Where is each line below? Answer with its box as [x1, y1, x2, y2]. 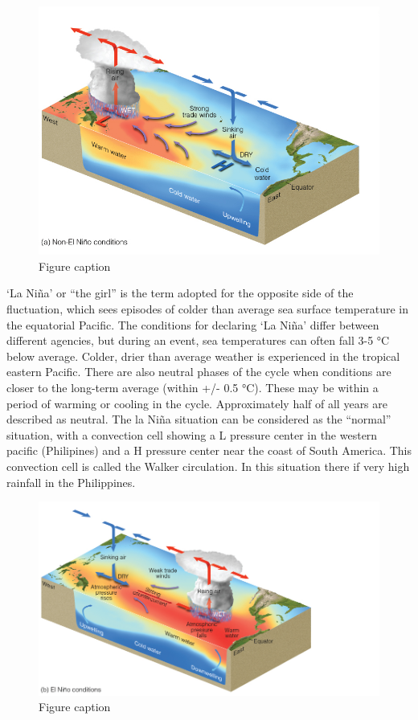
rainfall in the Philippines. [6, 473, 136, 490]
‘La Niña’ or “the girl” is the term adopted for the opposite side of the [6, 284, 354, 301]
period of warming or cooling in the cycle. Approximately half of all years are [6, 395, 387, 411]
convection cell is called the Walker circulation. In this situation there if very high [6, 457, 410, 474]
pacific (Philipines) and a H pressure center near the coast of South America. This [6, 442, 412, 459]
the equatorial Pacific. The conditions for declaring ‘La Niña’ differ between [6, 316, 379, 333]
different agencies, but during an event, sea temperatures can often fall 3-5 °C [6, 332, 390, 349]
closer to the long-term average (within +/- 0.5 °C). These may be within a [6, 378, 379, 395]
